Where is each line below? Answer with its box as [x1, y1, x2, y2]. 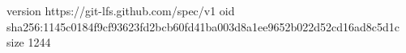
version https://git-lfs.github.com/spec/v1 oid [6, 2, 235, 18]
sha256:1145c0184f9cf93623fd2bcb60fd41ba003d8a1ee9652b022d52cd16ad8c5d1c [6, 18, 400, 35]
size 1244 [6, 34, 51, 51]
